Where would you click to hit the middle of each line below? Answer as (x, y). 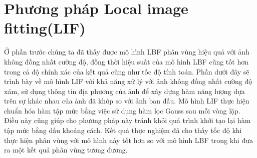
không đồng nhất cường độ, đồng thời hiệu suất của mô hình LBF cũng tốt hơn (126, 61)
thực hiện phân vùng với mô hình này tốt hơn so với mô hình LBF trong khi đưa (128, 140)
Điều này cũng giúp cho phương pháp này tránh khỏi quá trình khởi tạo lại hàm (127, 120)
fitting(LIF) (45, 28)
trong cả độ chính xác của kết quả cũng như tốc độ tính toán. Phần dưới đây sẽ (127, 71)
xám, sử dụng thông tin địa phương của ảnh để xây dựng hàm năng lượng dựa (124, 91)
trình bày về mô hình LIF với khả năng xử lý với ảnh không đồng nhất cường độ (128, 81)
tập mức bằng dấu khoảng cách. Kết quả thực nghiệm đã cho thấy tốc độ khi (123, 130)
